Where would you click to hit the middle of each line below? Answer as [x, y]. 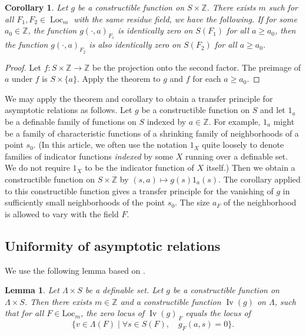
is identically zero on [155, 30]
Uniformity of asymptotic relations [113, 245]
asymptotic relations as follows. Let [69, 110]
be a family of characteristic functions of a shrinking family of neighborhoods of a [152, 133]
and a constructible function [171, 301]
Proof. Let [23, 67]
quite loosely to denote [243, 145]
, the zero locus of [112, 313]
